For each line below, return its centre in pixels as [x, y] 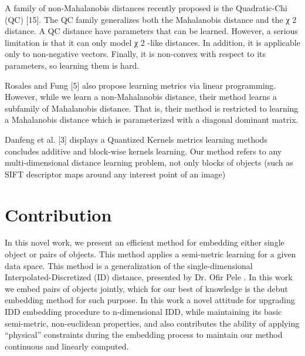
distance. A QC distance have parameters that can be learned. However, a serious [151, 31]
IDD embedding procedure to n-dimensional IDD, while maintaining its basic [143, 311]
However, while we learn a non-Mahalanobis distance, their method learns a [141, 97]
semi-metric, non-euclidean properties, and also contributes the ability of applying [152, 323]
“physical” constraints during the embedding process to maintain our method [144, 335]
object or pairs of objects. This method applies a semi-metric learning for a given [150, 254]
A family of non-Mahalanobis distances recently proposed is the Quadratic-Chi [146, 8]
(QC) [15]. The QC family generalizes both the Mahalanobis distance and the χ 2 [151, 19]
